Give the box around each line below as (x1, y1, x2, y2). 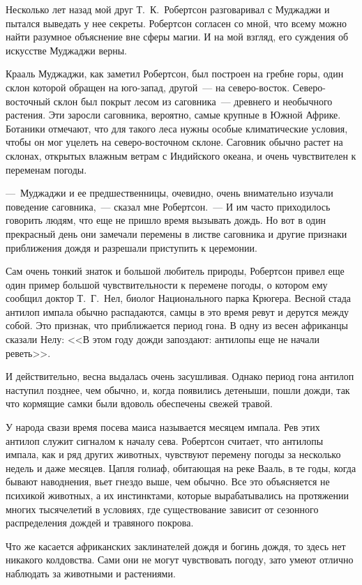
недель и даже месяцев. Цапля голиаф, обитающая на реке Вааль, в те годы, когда (6, 460, 356, 475)
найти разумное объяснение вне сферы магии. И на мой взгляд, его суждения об (6, 29, 349, 44)
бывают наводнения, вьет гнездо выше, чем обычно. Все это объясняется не (6, 474, 330, 489)
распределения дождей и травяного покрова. (6, 515, 194, 530)
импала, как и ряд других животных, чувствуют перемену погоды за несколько (6, 447, 341, 462)
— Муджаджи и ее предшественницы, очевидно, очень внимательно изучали (6, 185, 333, 200)
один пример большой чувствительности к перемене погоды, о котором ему (6, 277, 328, 291)
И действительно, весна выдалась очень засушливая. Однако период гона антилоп (6, 369, 354, 383)
